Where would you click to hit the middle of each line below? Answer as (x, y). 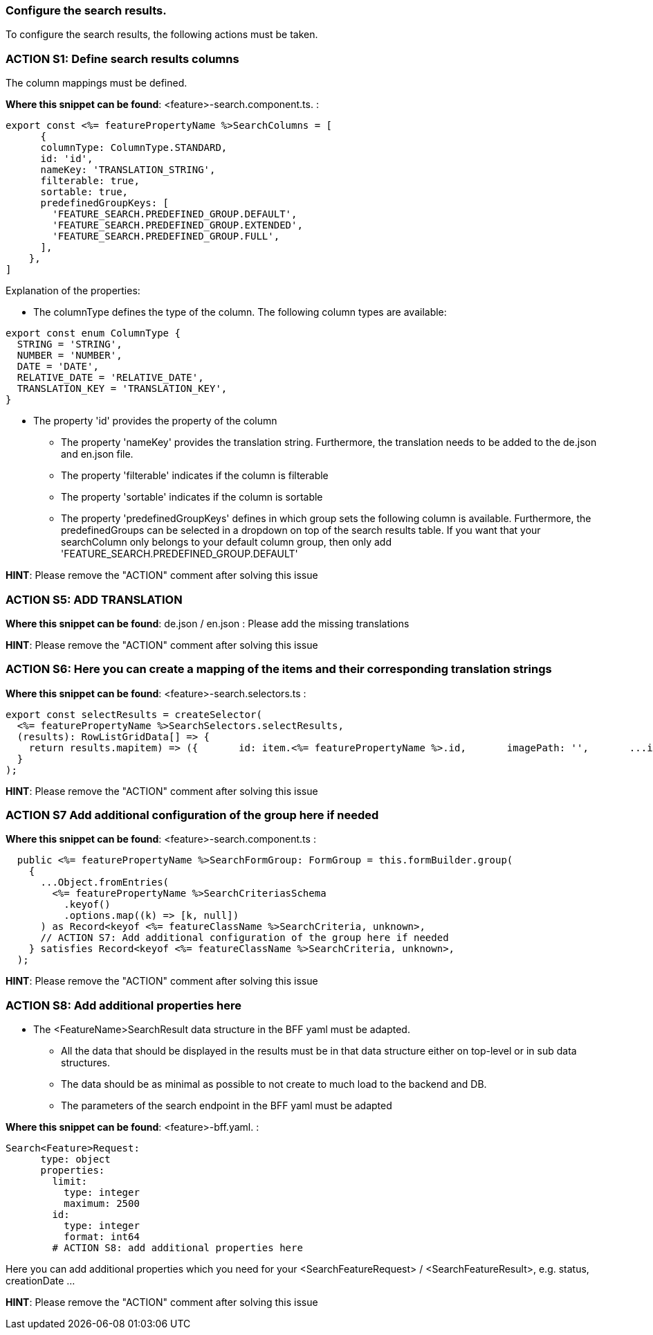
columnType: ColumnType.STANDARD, (134, 148)
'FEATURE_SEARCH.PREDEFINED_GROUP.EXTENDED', (177, 225)
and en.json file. (97, 454)
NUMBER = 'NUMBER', (70, 356)
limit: (70, 1182)
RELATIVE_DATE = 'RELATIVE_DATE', (110, 378)
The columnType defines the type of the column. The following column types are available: (240, 312)
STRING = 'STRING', (70, 344)
